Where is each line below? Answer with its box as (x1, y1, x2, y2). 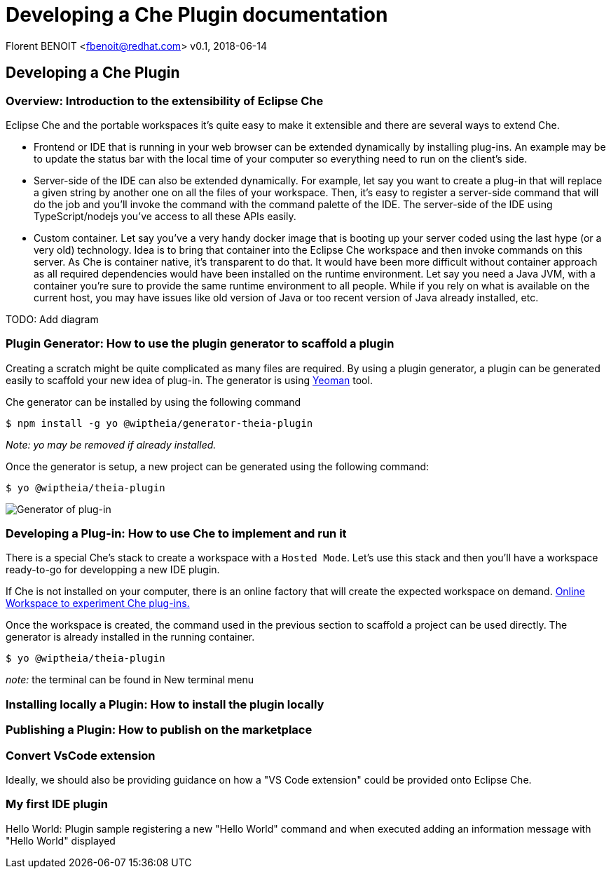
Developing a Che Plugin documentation (6, 3, 388, 27)
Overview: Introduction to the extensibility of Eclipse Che (6, 93, 324, 108)
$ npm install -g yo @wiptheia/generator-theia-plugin (6, 417, 313, 429)
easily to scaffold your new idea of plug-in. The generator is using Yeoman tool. (6, 374, 373, 386)
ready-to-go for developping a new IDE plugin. (6, 564, 220, 576)
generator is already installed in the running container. (6, 631, 255, 643)
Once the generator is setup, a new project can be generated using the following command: (6, 460, 430, 472)
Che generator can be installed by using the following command (6, 395, 301, 408)
